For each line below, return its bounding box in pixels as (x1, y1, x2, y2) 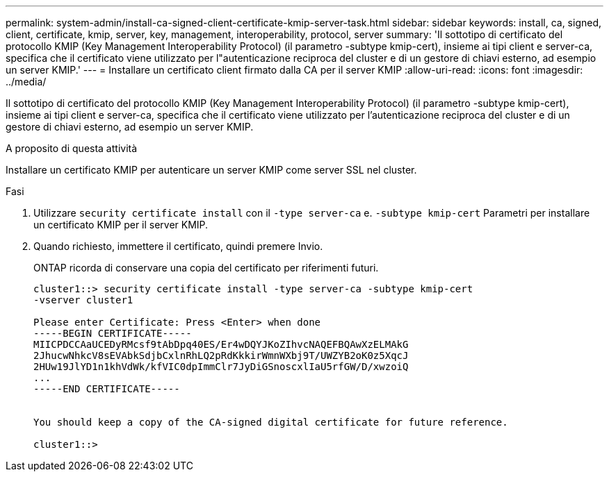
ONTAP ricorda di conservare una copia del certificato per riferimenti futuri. (33, 262, 379, 274)
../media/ (6, 76, 47, 87)
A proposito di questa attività (6, 142, 138, 154)
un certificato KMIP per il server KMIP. (33, 219, 209, 231)
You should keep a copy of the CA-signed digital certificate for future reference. (33, 417, 508, 428)
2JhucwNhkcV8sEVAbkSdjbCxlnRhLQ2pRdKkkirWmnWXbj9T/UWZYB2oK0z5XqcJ (33, 350, 409, 361)
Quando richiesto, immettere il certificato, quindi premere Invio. (33, 240, 323, 252)
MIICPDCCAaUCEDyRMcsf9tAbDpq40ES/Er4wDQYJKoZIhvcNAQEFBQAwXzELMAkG (33, 339, 409, 350)
